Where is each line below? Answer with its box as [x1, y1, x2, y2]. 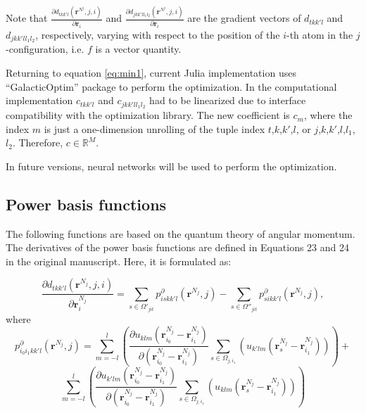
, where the [303, 108, 353, 122]
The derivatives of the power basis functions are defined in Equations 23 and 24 [6, 240, 349, 255]
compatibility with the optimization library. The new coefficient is [6, 108, 290, 122]
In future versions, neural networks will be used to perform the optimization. [6, 158, 337, 173]
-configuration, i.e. [6, 42, 84, 56]
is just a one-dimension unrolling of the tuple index [44, 121, 265, 136]
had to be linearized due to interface [149, 93, 306, 108]
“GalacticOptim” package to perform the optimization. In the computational [6, 79, 337, 94]
